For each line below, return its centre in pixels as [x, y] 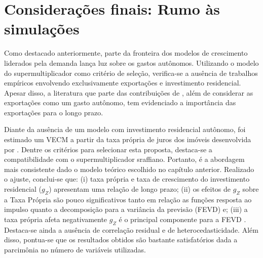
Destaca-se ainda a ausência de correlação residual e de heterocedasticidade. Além [131, 229]
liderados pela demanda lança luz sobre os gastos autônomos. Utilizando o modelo [131, 62]
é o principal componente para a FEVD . [182, 219]
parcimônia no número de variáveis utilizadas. [75, 249]
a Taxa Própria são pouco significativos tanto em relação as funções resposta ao [128, 199]
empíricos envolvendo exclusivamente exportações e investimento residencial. [123, 83]
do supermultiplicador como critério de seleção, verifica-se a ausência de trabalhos [131, 73]
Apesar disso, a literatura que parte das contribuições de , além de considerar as [129, 92]
